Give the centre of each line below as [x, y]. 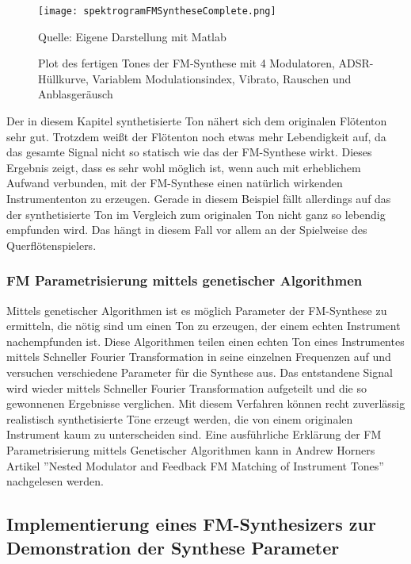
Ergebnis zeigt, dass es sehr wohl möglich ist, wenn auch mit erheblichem [184, 167]
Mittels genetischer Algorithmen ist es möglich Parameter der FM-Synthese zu [197, 310]
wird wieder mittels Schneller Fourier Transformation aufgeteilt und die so [186, 388]
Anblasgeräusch [76, 94]
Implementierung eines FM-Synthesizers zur [191, 524]
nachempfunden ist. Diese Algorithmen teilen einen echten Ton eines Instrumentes [205, 341]
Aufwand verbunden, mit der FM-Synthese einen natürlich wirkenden [175, 183]
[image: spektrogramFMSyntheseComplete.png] [157, 11]
